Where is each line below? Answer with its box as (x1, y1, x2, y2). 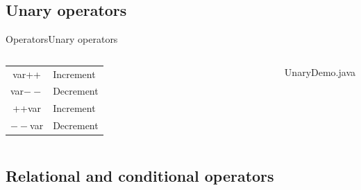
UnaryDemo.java (284, 64, 355, 79)
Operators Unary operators (6, 32, 118, 46)
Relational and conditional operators (6, 164, 274, 186)
